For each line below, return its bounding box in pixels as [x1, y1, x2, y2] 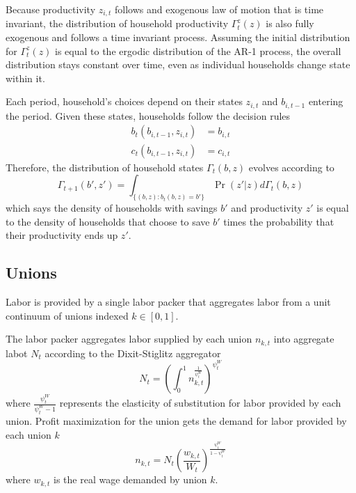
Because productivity [6, 2, 96, 16]
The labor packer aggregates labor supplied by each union [6, 331, 252, 346]
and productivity [231, 200, 303, 214]
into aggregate [273, 331, 334, 346]
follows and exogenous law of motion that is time [114, 2, 324, 16]
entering [308, 94, 343, 109]
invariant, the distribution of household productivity [6, 16, 229, 31]
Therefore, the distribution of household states [6, 159, 204, 174]
